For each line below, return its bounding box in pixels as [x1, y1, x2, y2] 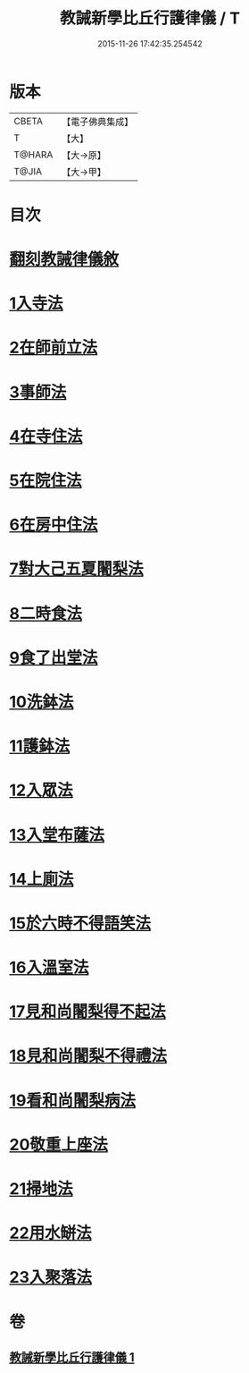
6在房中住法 [9, 515, 98, 535]
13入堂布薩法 [9, 825, 105, 845]
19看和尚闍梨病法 [9, 1090, 137, 1110]
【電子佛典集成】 [62, 115, 134, 128]
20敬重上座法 [9, 1134, 109, 1155]
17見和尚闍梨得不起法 [9, 1002, 167, 1022]
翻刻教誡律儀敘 [9, 250, 120, 269]
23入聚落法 [9, 1267, 92, 1288]
